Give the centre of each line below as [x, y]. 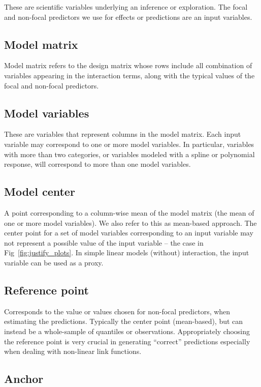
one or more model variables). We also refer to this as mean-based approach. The [130, 222]
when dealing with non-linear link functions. [73, 351]
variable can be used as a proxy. [54, 262]
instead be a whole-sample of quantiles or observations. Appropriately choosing [127, 331]
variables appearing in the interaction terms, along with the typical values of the [129, 75]
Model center [40, 191]
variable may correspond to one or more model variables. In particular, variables [129, 144]
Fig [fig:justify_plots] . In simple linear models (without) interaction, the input [127, 252]
